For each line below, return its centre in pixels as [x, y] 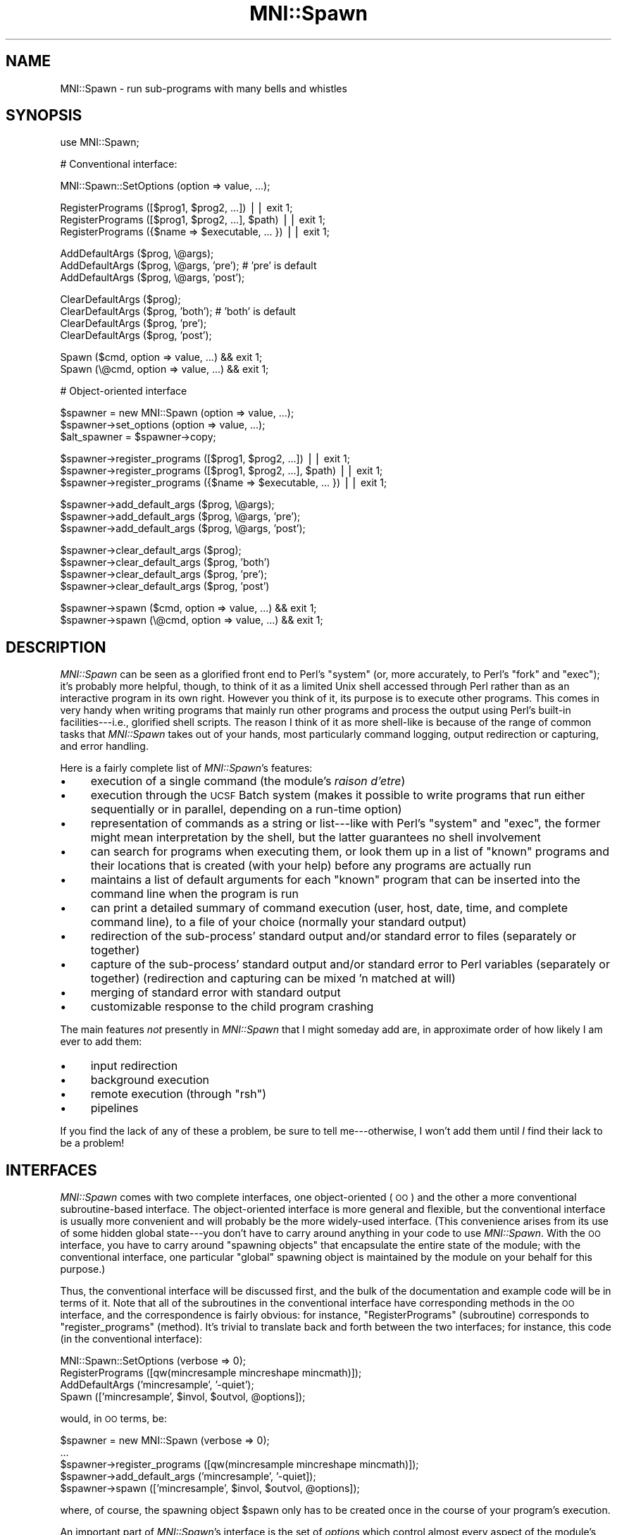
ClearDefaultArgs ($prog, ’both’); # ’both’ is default [178, 312]
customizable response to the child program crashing [232, 1007]
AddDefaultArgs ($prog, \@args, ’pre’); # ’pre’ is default [188, 266]
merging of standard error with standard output [216, 993]
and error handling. [104, 746]
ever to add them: [101, 1042]
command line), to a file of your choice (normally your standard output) [279, 922]
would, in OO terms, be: [114, 1419]
